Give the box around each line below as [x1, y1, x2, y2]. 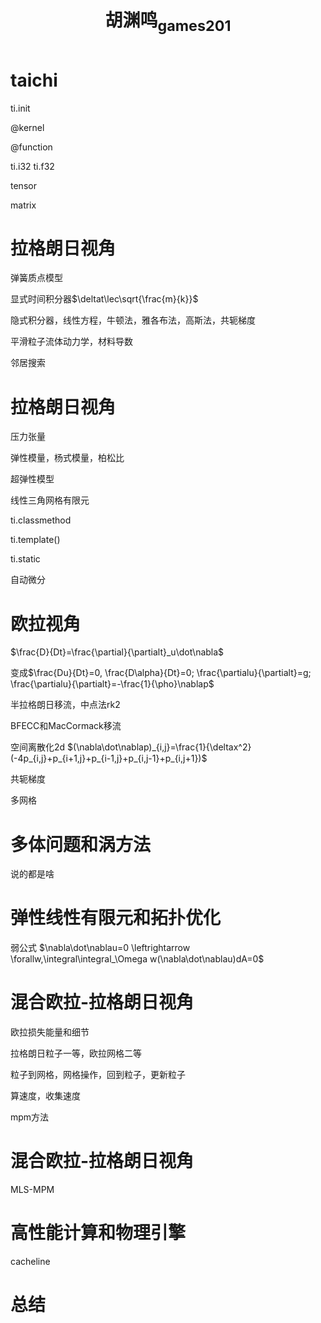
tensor [10, 179, 37, 191]
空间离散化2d [10, 741, 66, 753]
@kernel [10, 121, 45, 133]
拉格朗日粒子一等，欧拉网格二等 [10, 1047, 142, 1060]
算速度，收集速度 [10, 1090, 81, 1102]
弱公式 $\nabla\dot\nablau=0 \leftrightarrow [10, 942, 191, 954]
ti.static [10, 553, 41, 565]
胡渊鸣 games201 [104, 9, 232, 35]
